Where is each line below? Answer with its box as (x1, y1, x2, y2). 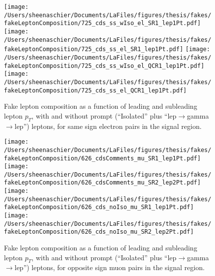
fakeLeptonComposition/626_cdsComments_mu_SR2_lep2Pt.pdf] (4, 179, 201, 186)
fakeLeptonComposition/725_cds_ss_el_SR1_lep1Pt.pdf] (4, 46, 184, 53)
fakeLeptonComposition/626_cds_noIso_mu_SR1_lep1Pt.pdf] (4, 204, 194, 211)
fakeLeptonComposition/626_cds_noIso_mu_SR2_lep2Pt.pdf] (4, 228, 194, 236)
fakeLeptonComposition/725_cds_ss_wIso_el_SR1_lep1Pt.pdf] (4, 20, 201, 27)
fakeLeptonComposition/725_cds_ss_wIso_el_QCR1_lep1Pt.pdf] (4, 62, 205, 69)
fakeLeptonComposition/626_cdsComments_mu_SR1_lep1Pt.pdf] (4, 154, 201, 162)
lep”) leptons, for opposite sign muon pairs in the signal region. (14, 262, 205, 273)
